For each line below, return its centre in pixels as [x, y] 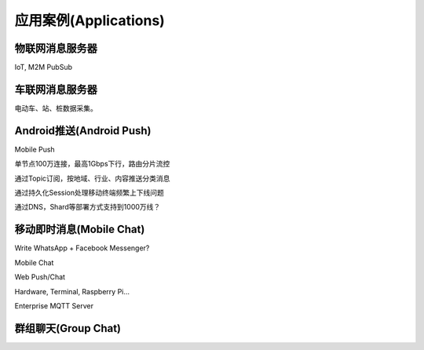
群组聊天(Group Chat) [68, 328]
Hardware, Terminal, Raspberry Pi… [72, 291]
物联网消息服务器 [56, 48]
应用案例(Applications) [90, 20]
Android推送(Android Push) [83, 131]
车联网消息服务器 [56, 89]
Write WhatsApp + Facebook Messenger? [82, 248]
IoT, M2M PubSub [43, 67]
